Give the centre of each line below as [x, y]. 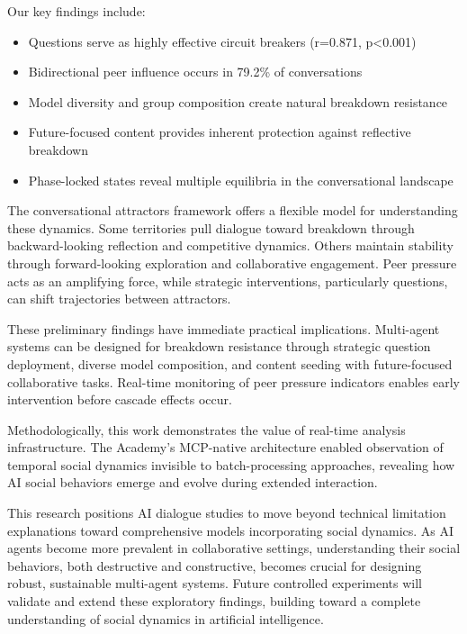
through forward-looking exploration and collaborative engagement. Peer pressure [232, 263]
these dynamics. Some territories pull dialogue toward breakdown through [211, 227]
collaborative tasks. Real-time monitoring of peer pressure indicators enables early [233, 381]
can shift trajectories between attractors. [119, 299]
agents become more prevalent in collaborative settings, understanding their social [234, 548]
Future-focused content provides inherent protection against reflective [220, 132]
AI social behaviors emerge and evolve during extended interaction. [193, 482]
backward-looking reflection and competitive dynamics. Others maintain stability [230, 245]
